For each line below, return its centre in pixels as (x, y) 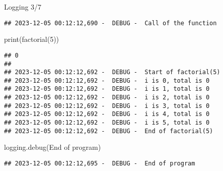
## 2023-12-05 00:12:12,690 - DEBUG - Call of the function (110, 23)
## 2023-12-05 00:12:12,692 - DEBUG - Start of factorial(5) (112, 72)
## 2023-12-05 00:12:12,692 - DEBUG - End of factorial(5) (109, 131)
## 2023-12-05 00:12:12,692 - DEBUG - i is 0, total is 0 (107, 80)
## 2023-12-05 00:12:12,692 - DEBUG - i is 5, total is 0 (107, 123)
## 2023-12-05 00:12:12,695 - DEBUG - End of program (100, 163)
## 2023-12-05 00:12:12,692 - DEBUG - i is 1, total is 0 (107, 89)
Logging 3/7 (23, 7)
